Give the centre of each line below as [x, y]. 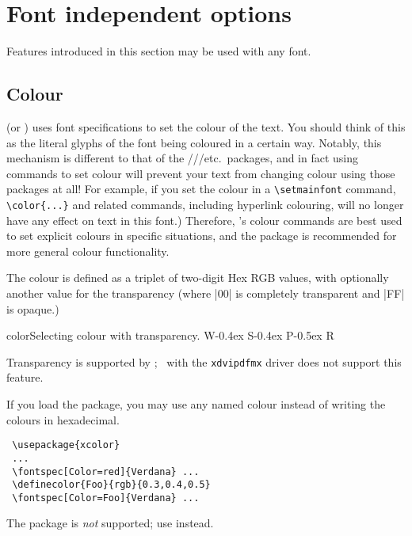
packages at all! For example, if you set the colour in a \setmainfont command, [201, 189]
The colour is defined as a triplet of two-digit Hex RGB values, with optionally [198, 278]
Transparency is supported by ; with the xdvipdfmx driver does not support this [204, 361]
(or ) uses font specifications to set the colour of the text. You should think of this [206, 126]
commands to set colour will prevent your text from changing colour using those [201, 173]
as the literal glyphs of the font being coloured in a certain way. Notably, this [194, 142]
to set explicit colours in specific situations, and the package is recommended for [202, 236]
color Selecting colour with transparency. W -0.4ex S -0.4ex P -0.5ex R [170, 335]
